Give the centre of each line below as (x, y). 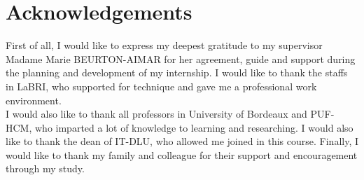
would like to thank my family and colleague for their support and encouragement (182, 154)
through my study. (45, 168)
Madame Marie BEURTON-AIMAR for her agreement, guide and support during (181, 58)
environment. (34, 100)
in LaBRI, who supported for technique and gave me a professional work (161, 86)
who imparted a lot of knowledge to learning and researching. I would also (194, 127)
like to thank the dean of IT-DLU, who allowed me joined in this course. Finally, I (182, 141)
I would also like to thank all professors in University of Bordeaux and (156, 114)
